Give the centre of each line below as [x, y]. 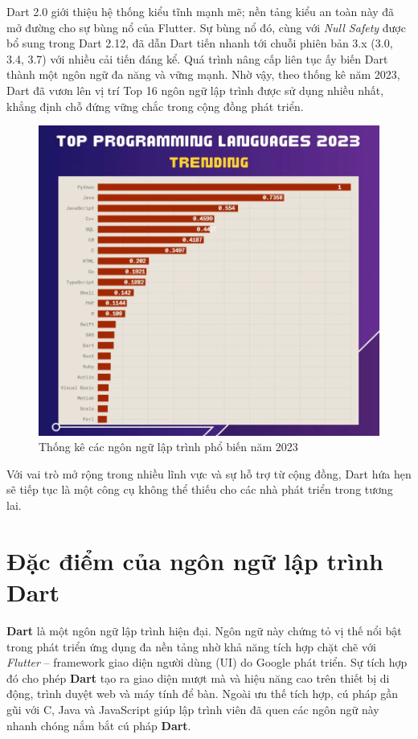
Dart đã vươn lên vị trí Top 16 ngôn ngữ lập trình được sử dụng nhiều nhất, [195, 90]
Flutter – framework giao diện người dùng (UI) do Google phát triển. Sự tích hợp [207, 662]
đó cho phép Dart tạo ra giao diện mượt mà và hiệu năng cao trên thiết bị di [198, 677]
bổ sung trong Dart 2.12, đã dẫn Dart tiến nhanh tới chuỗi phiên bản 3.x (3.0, [200, 43]
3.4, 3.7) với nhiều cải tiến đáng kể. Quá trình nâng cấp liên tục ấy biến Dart [197, 58]
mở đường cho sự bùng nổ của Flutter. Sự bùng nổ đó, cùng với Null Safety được [206, 27]
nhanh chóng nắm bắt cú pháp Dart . [99, 725]
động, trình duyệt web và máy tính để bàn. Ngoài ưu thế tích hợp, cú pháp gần [202, 694]
